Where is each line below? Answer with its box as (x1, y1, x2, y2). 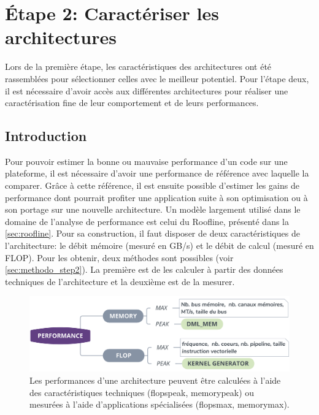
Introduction (5, 126, 87, 145)
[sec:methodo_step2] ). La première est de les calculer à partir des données (5, 263, 283, 276)
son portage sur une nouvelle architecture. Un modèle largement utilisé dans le (5, 203, 301, 216)
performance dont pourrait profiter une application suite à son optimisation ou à (5, 191, 308, 204)
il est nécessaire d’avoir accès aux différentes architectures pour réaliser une (5, 84, 288, 97)
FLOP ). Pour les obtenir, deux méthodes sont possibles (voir (5, 251, 234, 264)
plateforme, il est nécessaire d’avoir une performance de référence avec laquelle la (5, 167, 309, 180)
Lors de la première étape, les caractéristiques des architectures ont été (5, 60, 272, 73)
